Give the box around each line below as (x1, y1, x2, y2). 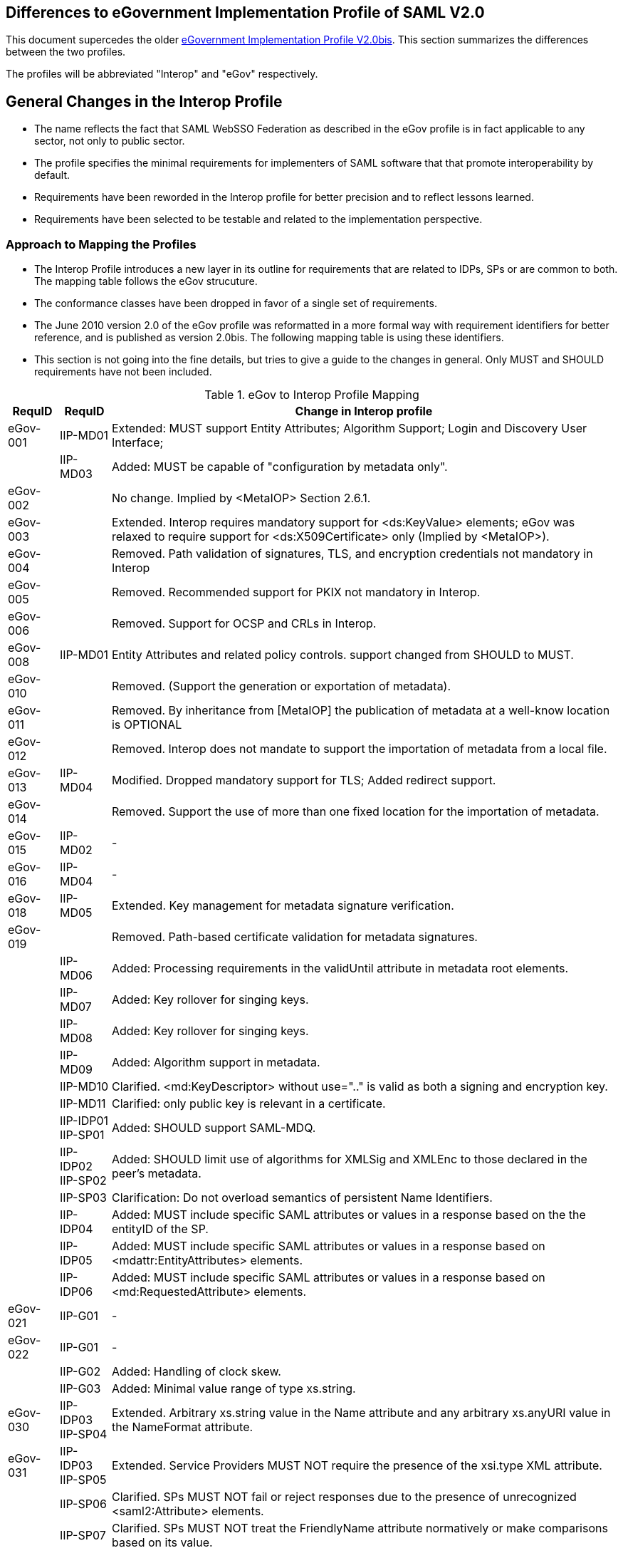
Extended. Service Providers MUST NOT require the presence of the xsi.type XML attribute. (111, 1458, 602, 1473)
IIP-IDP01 (59, 1113, 109, 1128)
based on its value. (111, 1535, 213, 1550)
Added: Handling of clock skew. (111, 1364, 281, 1379)
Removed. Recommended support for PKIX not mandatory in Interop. (111, 585, 481, 600)
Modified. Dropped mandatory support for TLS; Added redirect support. (111, 773, 496, 788)
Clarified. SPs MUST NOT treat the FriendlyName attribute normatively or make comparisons (111, 1521, 608, 1536)
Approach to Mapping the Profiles (6, 237, 197, 251)
